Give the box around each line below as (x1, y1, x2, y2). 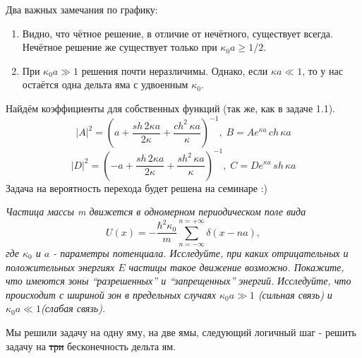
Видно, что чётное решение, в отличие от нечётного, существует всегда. (22, 25, 333, 40)
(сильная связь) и (258, 287, 332, 302)
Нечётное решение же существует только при (22, 40, 217, 54)
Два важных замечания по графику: (6, 2, 158, 16)
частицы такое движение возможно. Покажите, (128, 259, 344, 274)
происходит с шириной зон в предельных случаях (6, 287, 216, 302)
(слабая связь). (40, 301, 106, 316)
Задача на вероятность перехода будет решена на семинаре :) (6, 180, 267, 195)
